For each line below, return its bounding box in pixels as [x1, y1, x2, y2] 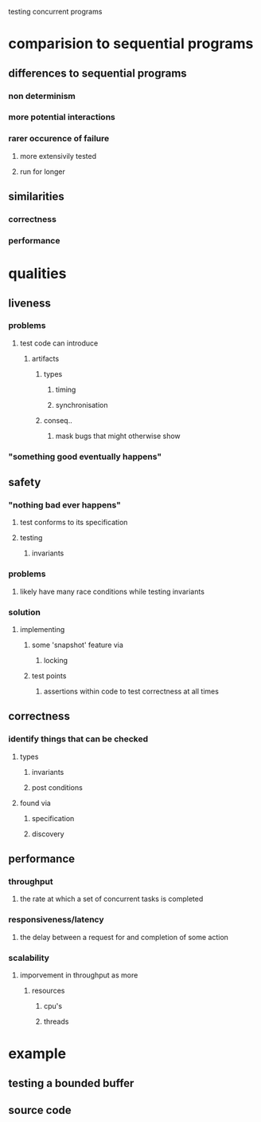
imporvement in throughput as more [19, 970, 138, 980]
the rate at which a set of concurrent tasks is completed [19, 894, 204, 904]
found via [19, 798, 52, 808]
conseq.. [43, 415, 73, 425]
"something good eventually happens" [8, 451, 162, 462]
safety [8, 476, 41, 489]
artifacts [31, 354, 60, 363]
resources [31, 986, 65, 995]
